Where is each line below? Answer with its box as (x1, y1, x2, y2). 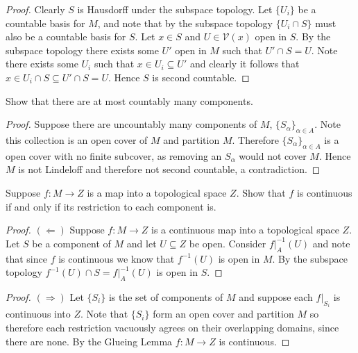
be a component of (32, 236, 111, 250)
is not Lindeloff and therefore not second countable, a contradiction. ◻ (18, 162, 321, 176)
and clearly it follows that (189, 56, 300, 71)
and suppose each (239, 289, 313, 304)
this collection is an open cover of (6, 132, 148, 147)
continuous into (6, 306, 71, 321)
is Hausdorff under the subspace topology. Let (77, 2, 273, 16)
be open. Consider (189, 236, 266, 250)
